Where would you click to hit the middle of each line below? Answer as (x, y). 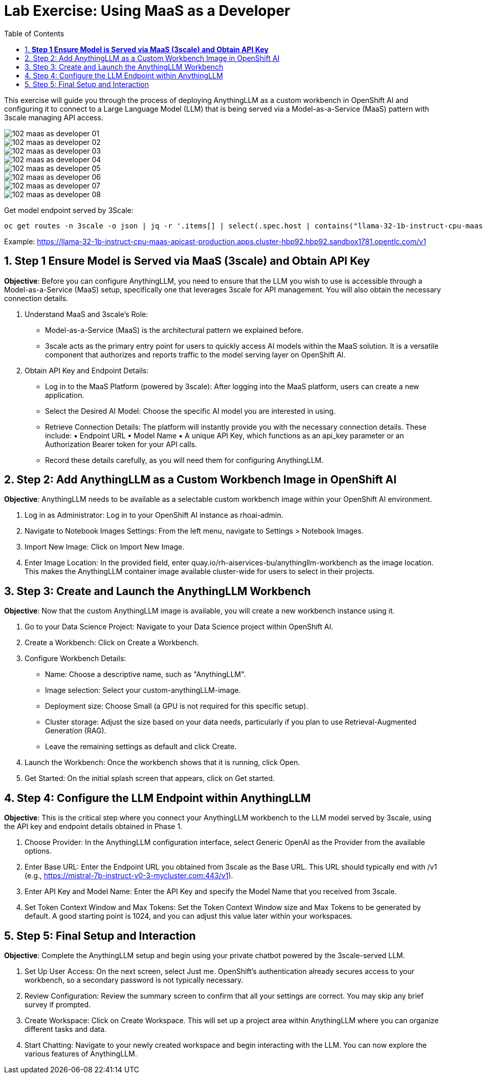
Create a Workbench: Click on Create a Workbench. (112, 643)
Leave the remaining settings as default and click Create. (141, 747)
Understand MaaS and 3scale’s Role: (86, 314)
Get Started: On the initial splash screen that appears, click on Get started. (150, 778)
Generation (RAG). (76, 731)
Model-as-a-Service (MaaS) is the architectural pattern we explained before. (174, 330)
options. (38, 851)
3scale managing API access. (54, 117)
